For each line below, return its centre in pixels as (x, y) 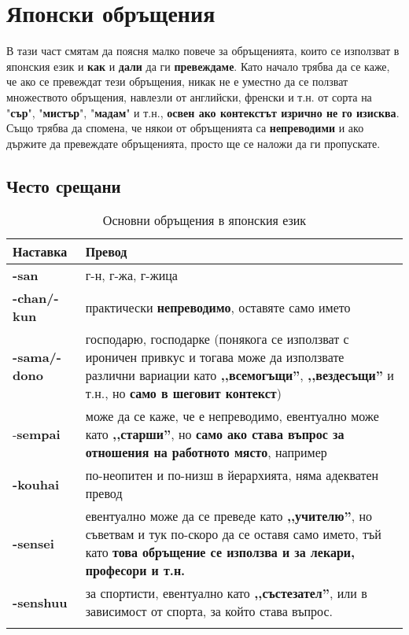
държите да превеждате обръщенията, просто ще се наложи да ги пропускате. (193, 143)
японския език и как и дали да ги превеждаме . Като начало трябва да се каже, (198, 66)
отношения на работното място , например (206, 452)
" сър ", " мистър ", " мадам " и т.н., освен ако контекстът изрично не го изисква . (203, 112)
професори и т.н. (135, 570)
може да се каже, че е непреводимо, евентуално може (232, 416)
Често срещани (64, 185)
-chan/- (36, 298)
